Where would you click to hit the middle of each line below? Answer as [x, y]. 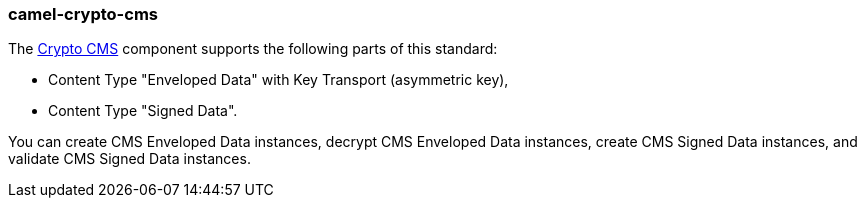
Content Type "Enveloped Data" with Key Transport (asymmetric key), [278, 80]
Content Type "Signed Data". [143, 111]
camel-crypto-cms [83, 14]
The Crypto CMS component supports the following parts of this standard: [253, 49]
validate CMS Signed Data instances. [129, 159]
